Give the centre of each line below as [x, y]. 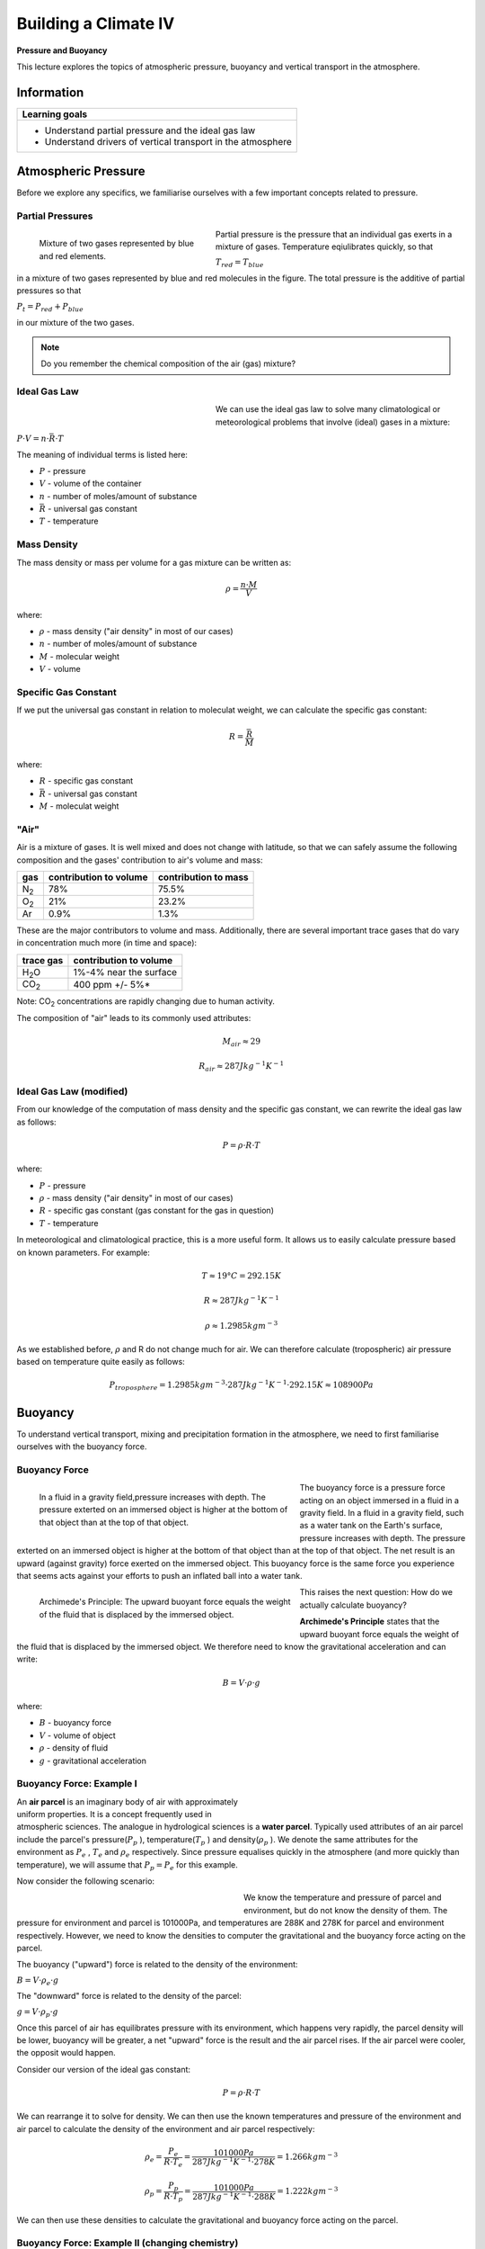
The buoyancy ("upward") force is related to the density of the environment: [157, 1965]
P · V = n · [33, 438]
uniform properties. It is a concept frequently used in [114, 1814]
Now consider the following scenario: [86, 1881]
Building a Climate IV [96, 23]
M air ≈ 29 [241, 1042]
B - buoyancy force [75, 1723]
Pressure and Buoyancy [62, 50]
